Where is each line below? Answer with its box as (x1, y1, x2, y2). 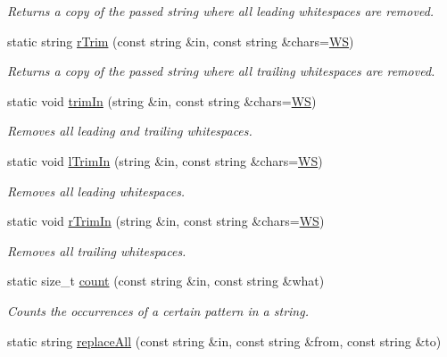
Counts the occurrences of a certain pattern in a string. (7, 301, 309, 320)
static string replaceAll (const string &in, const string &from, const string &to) (7, 331, 442, 350)
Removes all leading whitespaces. (7, 181, 186, 200)
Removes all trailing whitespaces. (7, 241, 186, 260)
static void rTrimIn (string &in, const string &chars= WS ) (7, 212, 325, 230)
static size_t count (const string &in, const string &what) (7, 271, 325, 290)
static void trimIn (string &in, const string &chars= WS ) (7, 91, 317, 110)
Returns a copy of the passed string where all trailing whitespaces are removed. (7, 62, 435, 80)
